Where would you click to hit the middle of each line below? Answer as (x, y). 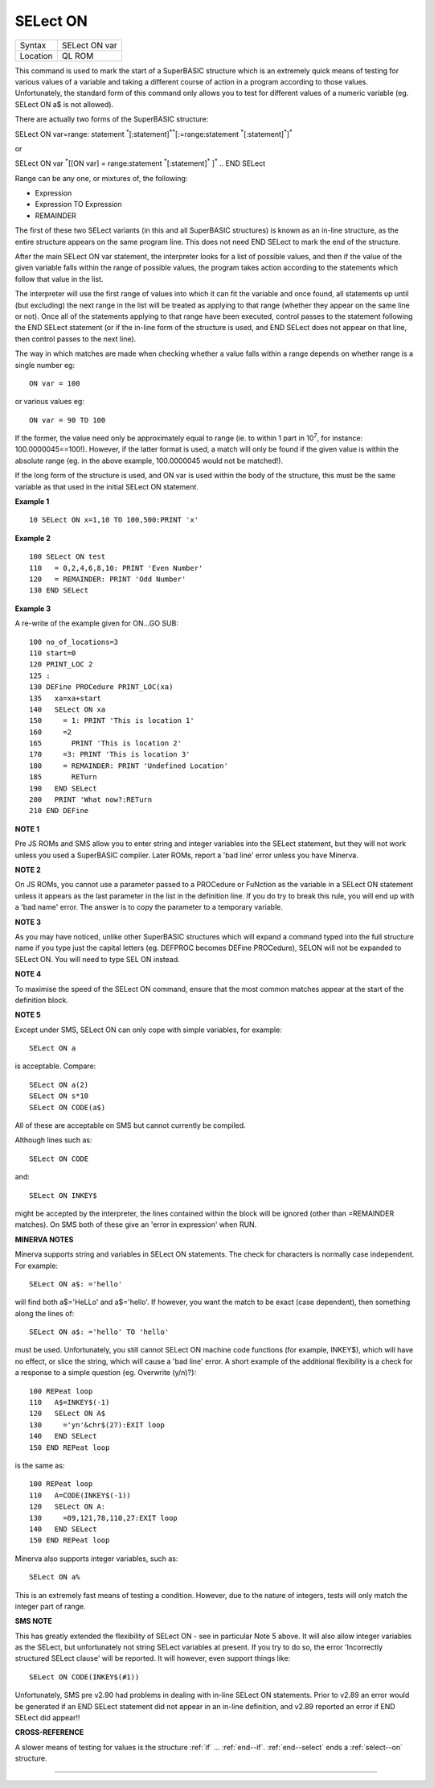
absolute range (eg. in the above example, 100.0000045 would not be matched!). (149, 460)
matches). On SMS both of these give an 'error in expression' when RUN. (136, 1224)
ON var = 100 (55, 383)
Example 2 (33, 538)
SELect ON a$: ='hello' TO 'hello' (99, 1332)
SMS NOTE (33, 1621)
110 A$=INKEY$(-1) (70, 1402)
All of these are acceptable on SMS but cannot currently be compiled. (131, 1125)
